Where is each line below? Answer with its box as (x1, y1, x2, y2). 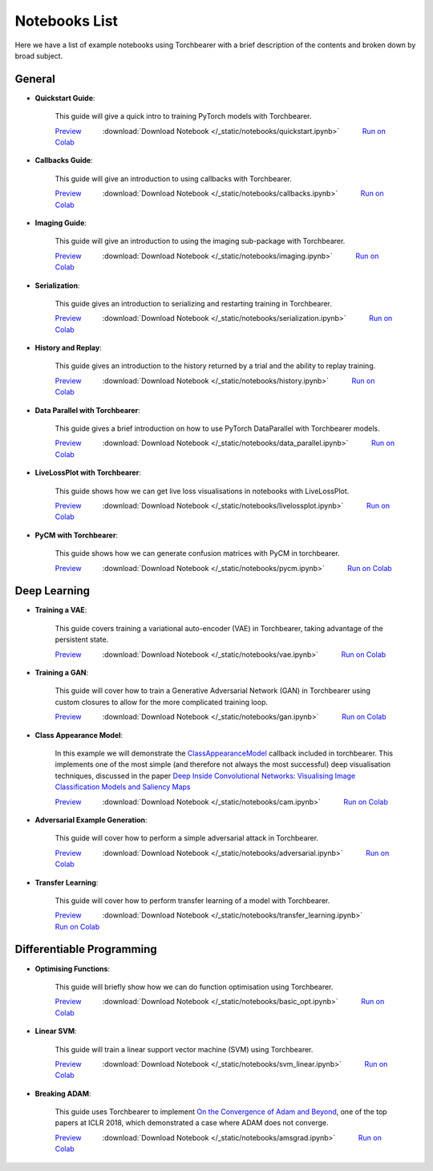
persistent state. (55, 634, 109, 645)
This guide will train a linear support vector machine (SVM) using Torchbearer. (55, 1044, 314, 1054)
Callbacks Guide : (34, 156, 93, 165)
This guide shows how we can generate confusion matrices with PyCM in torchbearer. (55, 549, 340, 558)
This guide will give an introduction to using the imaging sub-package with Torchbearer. (55, 237, 346, 246)
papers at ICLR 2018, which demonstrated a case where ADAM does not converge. (55, 1118, 329, 1128)
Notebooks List (14, 12, 119, 30)
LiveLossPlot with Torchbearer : (34, 468, 142, 477)
